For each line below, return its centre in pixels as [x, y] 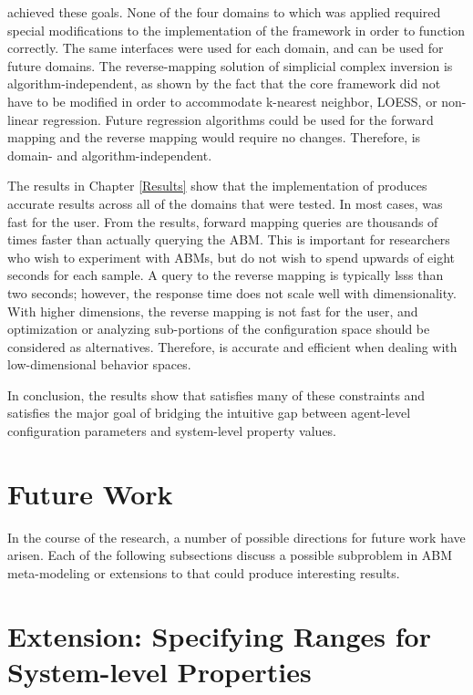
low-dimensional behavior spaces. [99, 364]
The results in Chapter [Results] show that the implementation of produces [217, 186]
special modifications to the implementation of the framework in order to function [236, 30]
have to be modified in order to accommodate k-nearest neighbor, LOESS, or [222, 101]
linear [23, 119]
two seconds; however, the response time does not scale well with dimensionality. [232, 292]
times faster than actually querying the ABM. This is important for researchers [229, 239]
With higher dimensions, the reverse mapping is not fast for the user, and [213, 311]
